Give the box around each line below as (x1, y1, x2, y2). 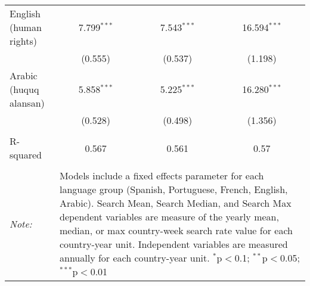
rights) (10, 34, 37, 48)
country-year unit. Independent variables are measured (60, 237, 288, 251)
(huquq (10, 82, 39, 96)
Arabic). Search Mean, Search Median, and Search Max (60, 196, 292, 210)
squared (10, 148, 42, 161)
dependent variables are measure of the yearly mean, (60, 210, 279, 223)
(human (10, 20, 42, 34)
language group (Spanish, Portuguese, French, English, (60, 182, 288, 196)
